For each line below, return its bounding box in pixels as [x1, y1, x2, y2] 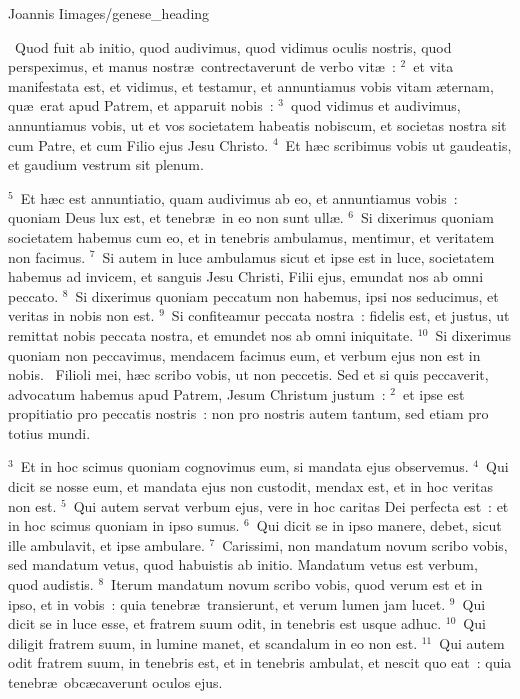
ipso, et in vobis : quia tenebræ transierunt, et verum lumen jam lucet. [8, 593, 446, 614]
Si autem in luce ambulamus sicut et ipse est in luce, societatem [102, 246, 495, 267]
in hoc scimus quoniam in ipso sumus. [8, 515, 240, 536]
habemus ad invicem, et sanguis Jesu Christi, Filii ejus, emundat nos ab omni [8, 266, 484, 287]
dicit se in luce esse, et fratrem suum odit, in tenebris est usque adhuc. [8, 613, 442, 634]
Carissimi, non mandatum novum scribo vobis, [222, 534, 508, 555]
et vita [413, 56, 454, 77]
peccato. [8, 285, 59, 306]
